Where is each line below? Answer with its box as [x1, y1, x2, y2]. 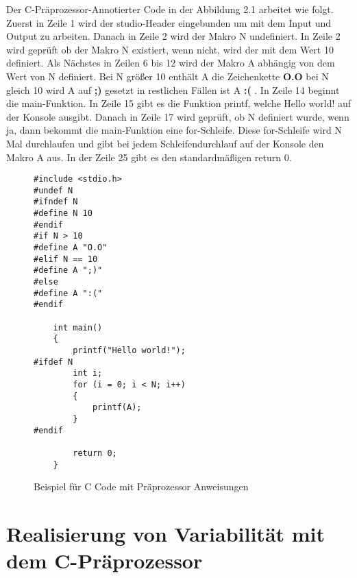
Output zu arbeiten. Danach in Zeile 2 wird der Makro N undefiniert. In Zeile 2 [6, 29, 341, 43]
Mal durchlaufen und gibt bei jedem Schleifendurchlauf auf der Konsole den [6, 136, 324, 150]
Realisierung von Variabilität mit [6, 519, 325, 547]
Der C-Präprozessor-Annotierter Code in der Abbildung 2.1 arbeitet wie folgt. [6, 2, 334, 16]
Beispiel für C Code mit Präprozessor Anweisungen [34, 479, 249, 494]
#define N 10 [34, 208, 93, 219]
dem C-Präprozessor [6, 546, 203, 575]
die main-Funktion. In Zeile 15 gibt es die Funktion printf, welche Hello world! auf [6, 96, 352, 110]
